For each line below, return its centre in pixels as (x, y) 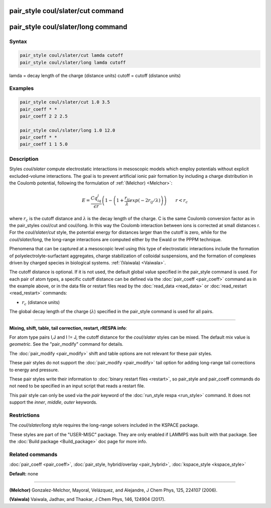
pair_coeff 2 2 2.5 (44, 116)
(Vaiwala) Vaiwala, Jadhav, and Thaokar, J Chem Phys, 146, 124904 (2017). (87, 499)
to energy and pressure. (34, 370)
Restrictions (25, 415)
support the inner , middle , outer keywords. (53, 402)
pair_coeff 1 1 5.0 (44, 144)
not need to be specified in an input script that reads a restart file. (77, 386)
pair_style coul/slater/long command (68, 27)
